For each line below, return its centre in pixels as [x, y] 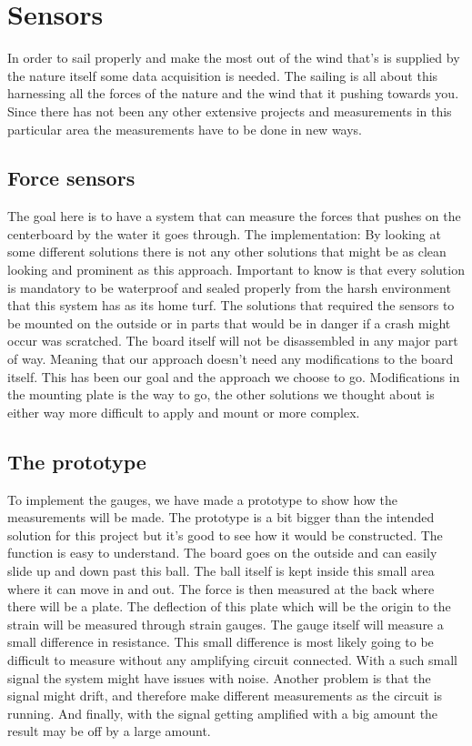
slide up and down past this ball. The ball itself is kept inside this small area [221, 570]
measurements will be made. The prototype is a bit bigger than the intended [221, 517]
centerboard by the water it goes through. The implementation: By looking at [224, 233]
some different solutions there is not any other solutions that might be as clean [227, 252]
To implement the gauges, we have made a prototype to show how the [203, 499]
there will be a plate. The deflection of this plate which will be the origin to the [229, 606]
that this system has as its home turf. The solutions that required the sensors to [231, 305]
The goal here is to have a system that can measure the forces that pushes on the [234, 216]
